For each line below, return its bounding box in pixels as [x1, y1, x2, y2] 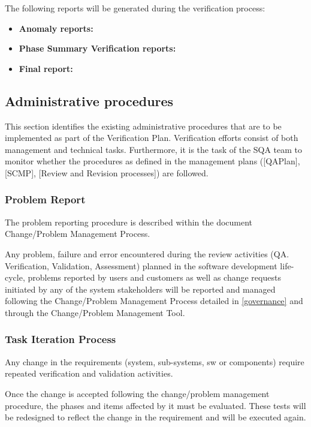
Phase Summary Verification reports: [19, 42, 176, 55]
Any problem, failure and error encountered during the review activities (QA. [5, 247, 289, 260]
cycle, [5, 271, 25, 284]
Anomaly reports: [19, 22, 93, 34]
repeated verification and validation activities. [5, 367, 173, 380]
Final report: [19, 62, 73, 74]
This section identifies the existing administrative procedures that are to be [5, 119, 282, 132]
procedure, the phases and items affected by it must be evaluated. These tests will [5, 399, 306, 411]
